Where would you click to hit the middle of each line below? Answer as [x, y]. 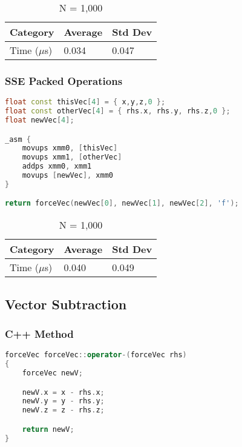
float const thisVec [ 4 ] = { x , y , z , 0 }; [85, 102]
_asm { [18, 139]
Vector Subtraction [66, 304]
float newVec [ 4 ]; [40, 120]
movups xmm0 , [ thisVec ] [70, 148]
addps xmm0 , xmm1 [57, 166]
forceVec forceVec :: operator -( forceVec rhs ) [96, 355]
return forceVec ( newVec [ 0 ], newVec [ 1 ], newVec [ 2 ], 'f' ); [122, 203]
